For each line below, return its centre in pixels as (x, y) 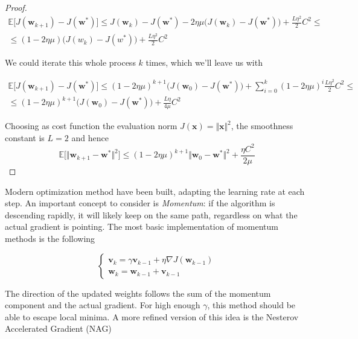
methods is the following (50, 238)
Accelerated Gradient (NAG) (58, 328)
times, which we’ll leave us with (204, 62)
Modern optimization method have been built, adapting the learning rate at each (155, 191)
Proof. (16, 7)
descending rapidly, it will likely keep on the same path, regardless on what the (151, 214)
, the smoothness (262, 126)
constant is (25, 137)
